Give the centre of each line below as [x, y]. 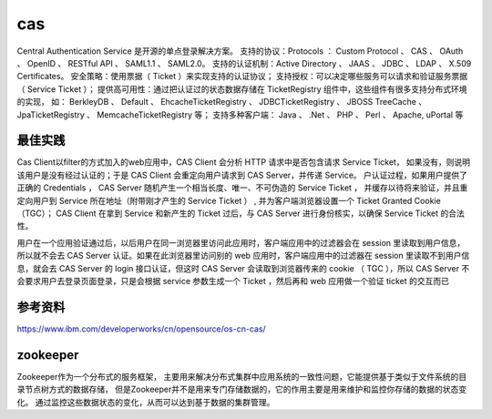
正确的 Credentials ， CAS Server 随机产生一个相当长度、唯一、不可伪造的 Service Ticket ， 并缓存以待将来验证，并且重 [242, 188]
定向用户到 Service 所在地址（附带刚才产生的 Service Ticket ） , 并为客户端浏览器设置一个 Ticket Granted [215, 200]
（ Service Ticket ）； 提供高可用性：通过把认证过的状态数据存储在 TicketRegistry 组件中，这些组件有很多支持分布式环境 [242, 89]
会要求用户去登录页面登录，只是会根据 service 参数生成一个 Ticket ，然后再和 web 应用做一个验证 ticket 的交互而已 [233, 281]
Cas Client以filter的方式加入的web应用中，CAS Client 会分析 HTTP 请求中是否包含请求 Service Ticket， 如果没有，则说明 [244, 162]
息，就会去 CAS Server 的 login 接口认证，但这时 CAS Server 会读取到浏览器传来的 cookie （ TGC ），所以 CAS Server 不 [243, 268]
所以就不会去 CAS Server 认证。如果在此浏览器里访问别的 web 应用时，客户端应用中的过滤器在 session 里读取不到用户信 [243, 256]
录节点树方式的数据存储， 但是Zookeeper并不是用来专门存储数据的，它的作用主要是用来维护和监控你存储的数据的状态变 [242, 389]
